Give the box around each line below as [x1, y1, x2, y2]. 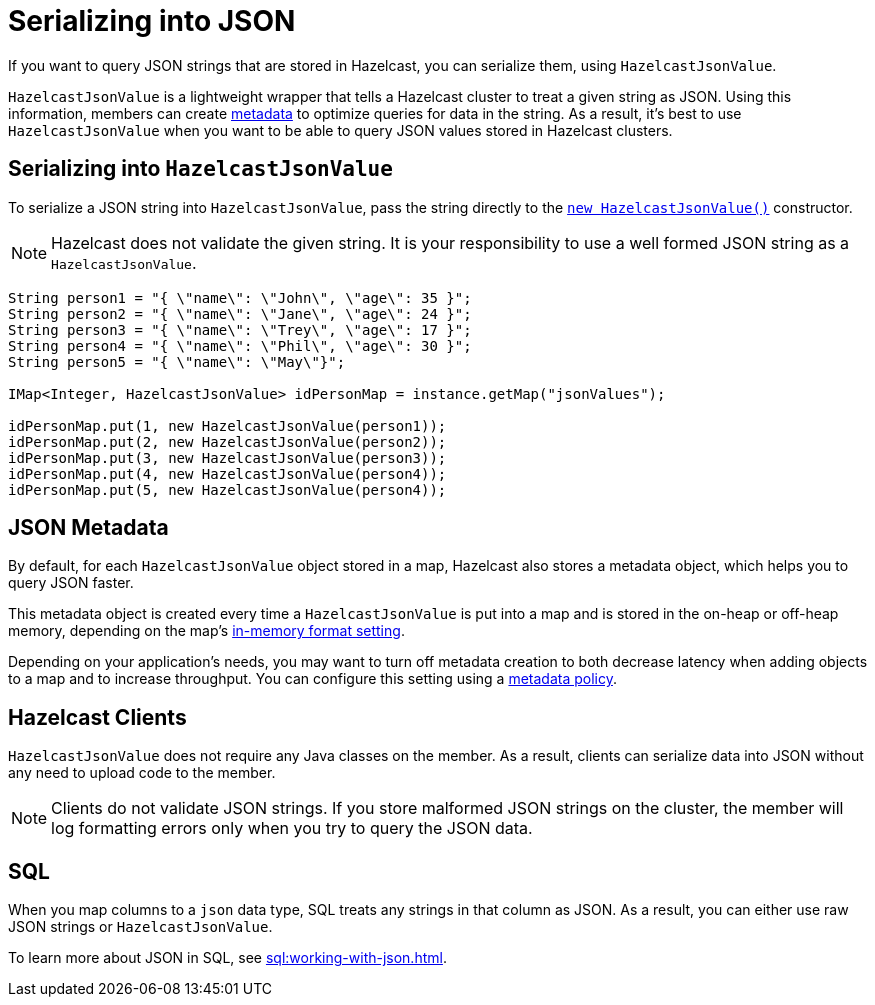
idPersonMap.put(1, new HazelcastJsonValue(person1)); [8, 417, 447, 434]
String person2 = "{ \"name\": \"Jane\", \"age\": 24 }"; [8, 305, 472, 322]
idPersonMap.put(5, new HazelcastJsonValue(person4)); [8, 481, 447, 498]
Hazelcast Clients [8, 704, 187, 730]
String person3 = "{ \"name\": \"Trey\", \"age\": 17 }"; [8, 321, 472, 338]
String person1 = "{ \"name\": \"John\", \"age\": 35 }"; [8, 289, 472, 306]
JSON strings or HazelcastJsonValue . [8, 918, 273, 936]
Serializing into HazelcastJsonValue [8, 156, 393, 182]
